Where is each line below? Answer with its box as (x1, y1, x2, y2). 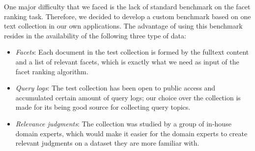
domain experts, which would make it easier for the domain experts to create (15, 128, 248, 138)
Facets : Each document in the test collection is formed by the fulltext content (15, 47, 249, 57)
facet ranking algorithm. (15, 66, 88, 76)
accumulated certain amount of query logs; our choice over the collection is (15, 92, 241, 102)
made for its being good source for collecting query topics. (15, 102, 191, 112)
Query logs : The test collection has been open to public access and (15, 83, 216, 93)
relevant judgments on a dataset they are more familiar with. (15, 138, 199, 148)
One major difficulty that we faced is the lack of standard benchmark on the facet (4, 1, 251, 11)
